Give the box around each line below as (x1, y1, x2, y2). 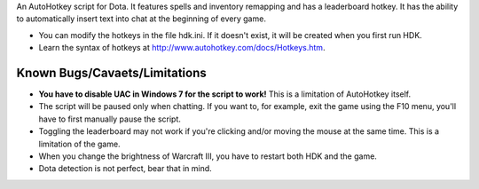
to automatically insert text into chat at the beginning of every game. (16, 13, 266, 24)
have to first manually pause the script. (38, 114, 182, 124)
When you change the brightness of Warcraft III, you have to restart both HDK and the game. (38, 151, 377, 161)
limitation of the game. (38, 138, 121, 149)
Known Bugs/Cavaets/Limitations (16, 65, 208, 80)
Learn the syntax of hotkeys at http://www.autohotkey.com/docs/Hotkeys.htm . (38, 43, 326, 53)
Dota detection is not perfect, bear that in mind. (38, 163, 212, 174)
